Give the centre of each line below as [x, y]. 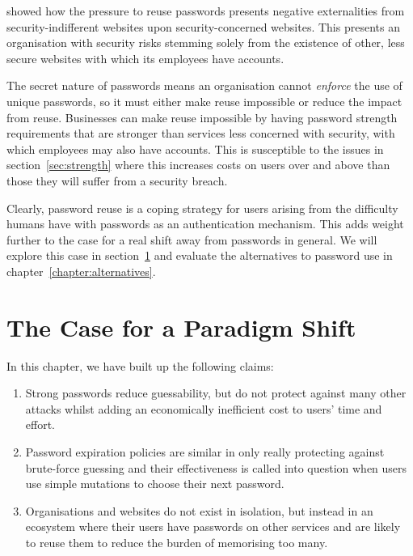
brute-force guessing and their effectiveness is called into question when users [216, 467]
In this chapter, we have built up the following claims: [140, 365]
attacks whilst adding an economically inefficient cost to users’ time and [204, 408]
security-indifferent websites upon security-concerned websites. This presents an [203, 26]
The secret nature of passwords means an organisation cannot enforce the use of [204, 85]
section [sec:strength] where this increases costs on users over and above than [198, 165]
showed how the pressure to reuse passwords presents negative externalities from [206, 11]
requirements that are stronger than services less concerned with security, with [201, 133]
